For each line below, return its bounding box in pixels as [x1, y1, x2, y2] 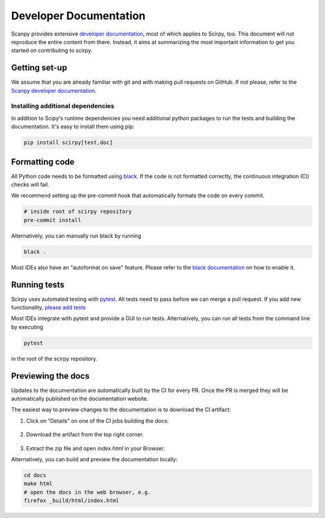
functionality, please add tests [11, 304, 86, 311]
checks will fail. [11, 181, 49, 188]
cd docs [23, 472, 46, 479]
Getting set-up [11, 63, 67, 73]
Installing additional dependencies [11, 102, 114, 110]
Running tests [11, 279, 65, 289]
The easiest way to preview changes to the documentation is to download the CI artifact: [11, 406, 231, 413]
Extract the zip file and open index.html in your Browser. [26, 444, 166, 452]
